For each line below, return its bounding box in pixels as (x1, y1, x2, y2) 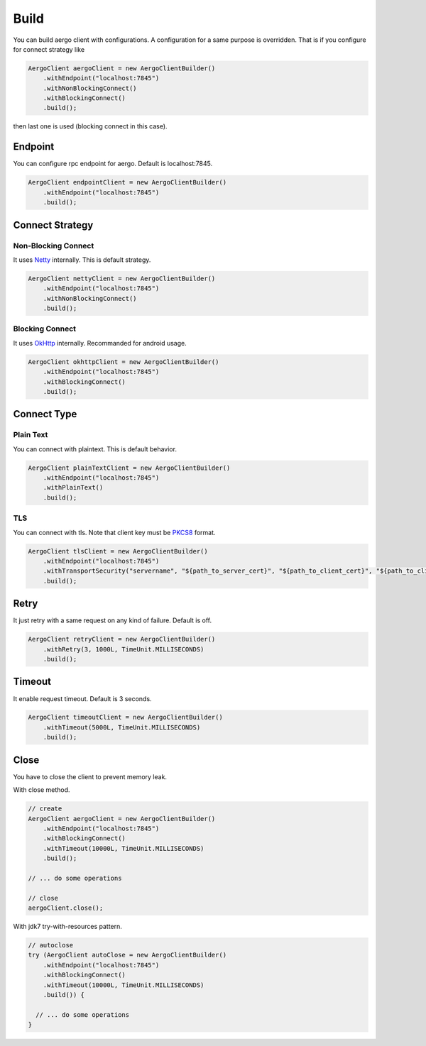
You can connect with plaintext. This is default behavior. (13, 444, 177, 453)
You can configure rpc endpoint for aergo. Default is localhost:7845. (13, 160, 213, 168)
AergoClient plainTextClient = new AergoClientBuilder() (28, 463, 231, 472)
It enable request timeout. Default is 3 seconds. (13, 694, 152, 703)
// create (28, 805, 62, 813)
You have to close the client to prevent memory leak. (13, 772, 167, 781)
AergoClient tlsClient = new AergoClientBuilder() (28, 547, 209, 555)
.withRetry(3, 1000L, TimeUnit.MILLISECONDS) (43, 645, 204, 653)
